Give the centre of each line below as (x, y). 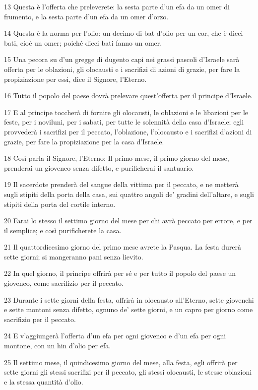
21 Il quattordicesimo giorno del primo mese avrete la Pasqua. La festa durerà (123, 247)
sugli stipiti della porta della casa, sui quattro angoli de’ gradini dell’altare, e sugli (129, 194)
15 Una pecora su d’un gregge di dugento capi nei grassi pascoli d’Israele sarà (122, 59)
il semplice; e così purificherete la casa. (63, 230)
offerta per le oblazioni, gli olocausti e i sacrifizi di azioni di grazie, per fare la (122, 69)
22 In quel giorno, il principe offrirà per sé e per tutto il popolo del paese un (120, 273)
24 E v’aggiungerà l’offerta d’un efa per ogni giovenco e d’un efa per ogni (115, 336)
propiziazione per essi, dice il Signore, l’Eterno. (75, 79)
